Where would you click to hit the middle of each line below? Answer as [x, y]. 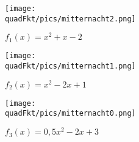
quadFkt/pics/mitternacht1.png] [70, 66]
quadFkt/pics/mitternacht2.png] [70, 19]
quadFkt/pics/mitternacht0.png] [70, 114]
